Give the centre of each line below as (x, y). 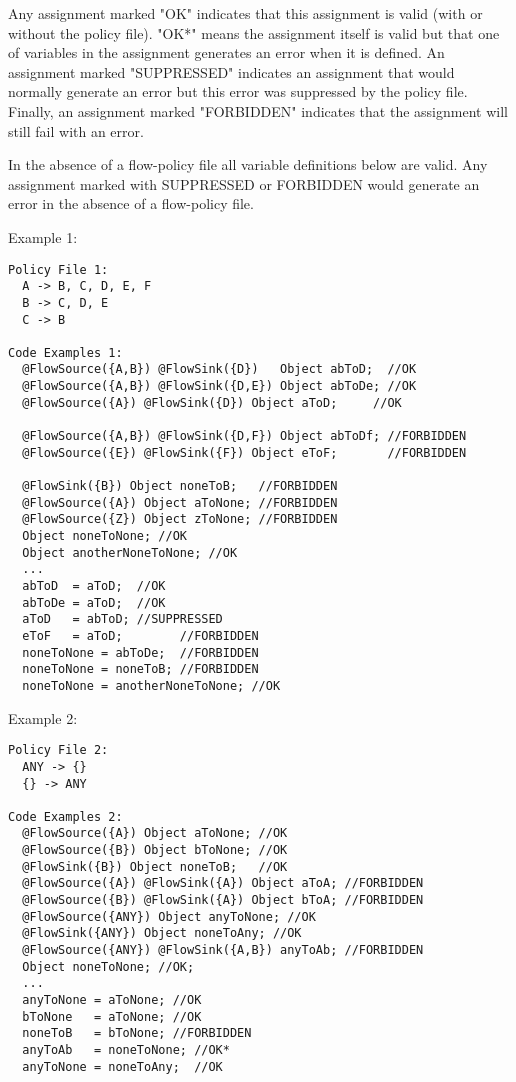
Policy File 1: (58, 269)
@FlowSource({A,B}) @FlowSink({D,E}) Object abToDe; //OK (219, 386)
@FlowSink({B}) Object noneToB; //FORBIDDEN (180, 486)
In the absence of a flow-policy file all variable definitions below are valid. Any (248, 164)
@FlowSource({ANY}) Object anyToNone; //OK (169, 916)
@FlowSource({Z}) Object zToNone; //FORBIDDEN (180, 519)
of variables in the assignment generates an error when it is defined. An (226, 52)
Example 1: (43, 236)
